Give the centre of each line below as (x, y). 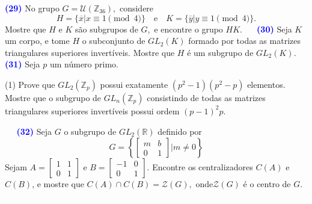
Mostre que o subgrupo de (53, 97)
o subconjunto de (114, 41)
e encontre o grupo (188, 29)
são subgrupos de (106, 29)
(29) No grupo (32, 8)
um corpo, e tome (37, 41)
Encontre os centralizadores (203, 167)
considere (136, 8)
